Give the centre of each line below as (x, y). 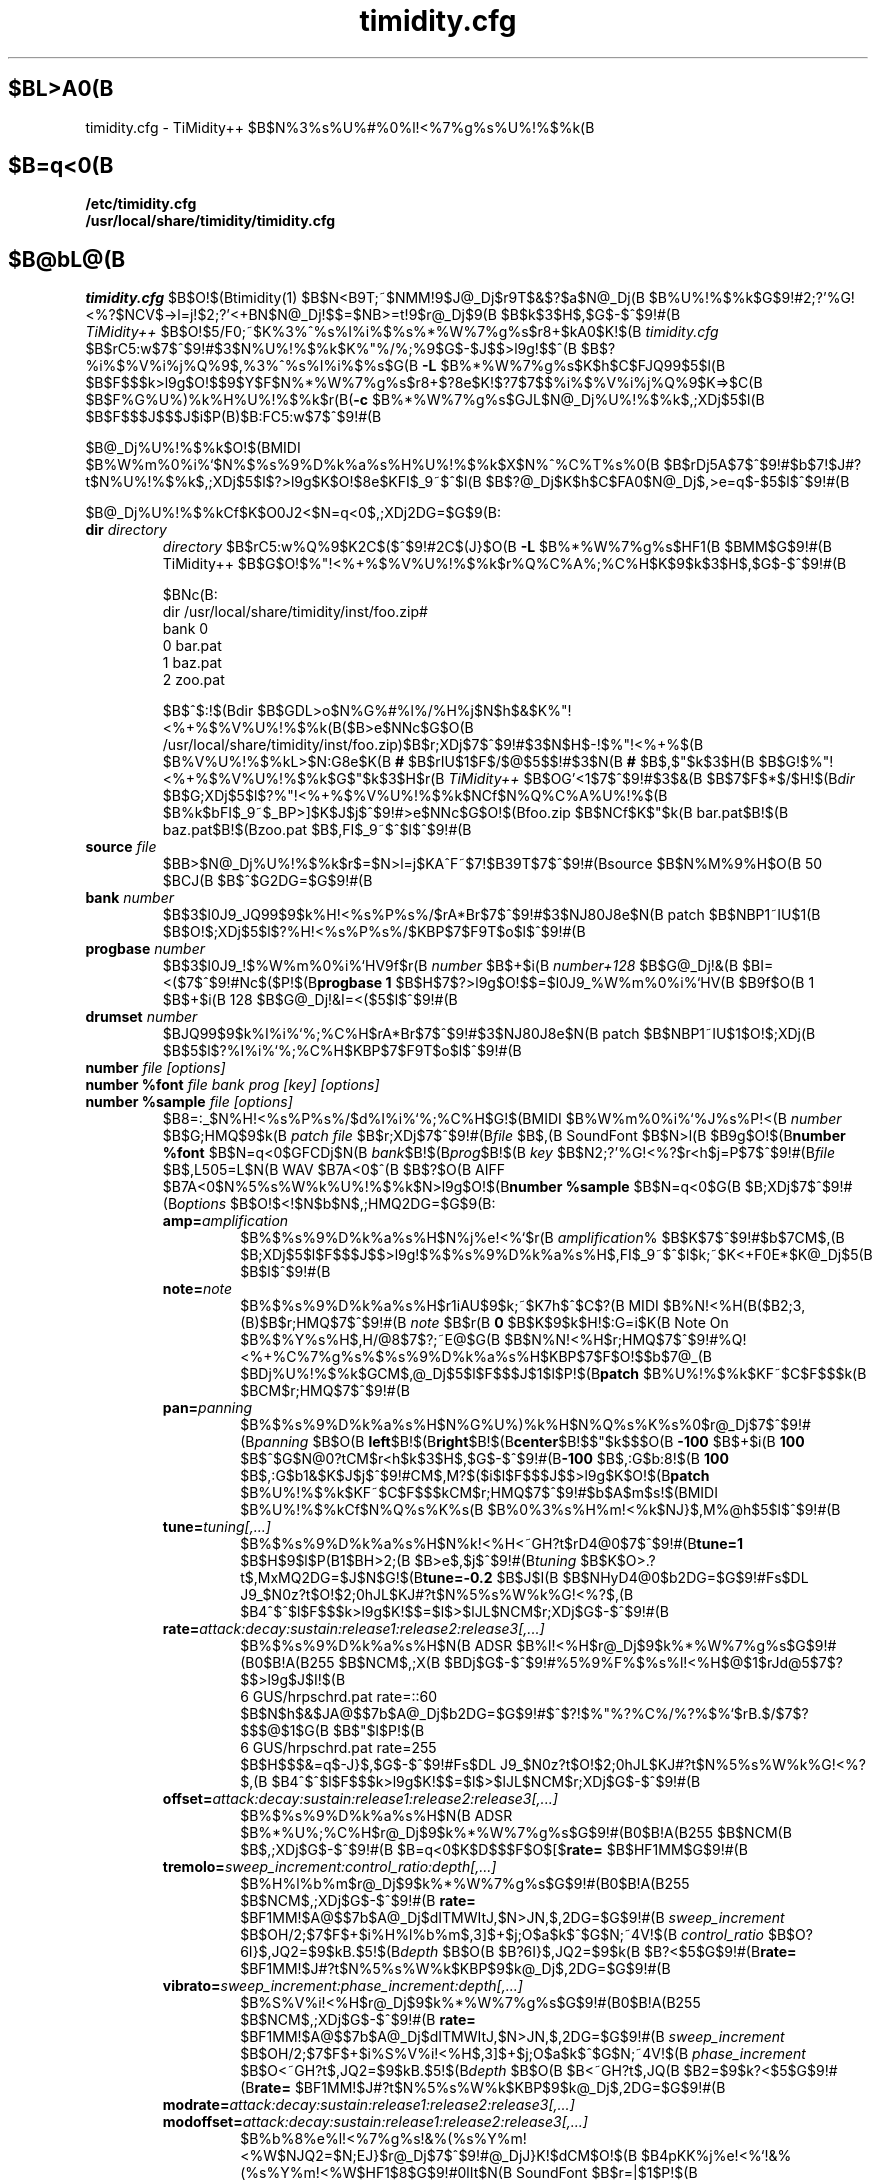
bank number (130, 898)
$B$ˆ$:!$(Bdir (208, 711)
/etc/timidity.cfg (141, 204)
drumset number (141, 1017)
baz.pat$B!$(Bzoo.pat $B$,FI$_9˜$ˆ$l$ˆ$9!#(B (317, 830)
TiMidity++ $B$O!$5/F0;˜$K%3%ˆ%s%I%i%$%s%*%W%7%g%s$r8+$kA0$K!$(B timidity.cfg (402, 332)
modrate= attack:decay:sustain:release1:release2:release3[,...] (368, 2105)
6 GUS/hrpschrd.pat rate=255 (338, 1748)
